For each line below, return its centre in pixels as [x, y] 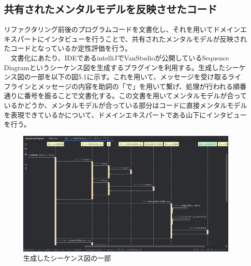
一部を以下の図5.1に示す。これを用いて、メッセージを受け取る [129, 77]
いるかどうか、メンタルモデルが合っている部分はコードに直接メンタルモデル [126, 105]
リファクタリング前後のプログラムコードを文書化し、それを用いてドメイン [122, 29]
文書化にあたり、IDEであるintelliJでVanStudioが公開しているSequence [120, 57]
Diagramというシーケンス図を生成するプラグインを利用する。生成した [115, 67]
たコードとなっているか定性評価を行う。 [68, 48]
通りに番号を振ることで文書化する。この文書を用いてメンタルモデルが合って [125, 96]
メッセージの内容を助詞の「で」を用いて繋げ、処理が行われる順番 [142, 86]
